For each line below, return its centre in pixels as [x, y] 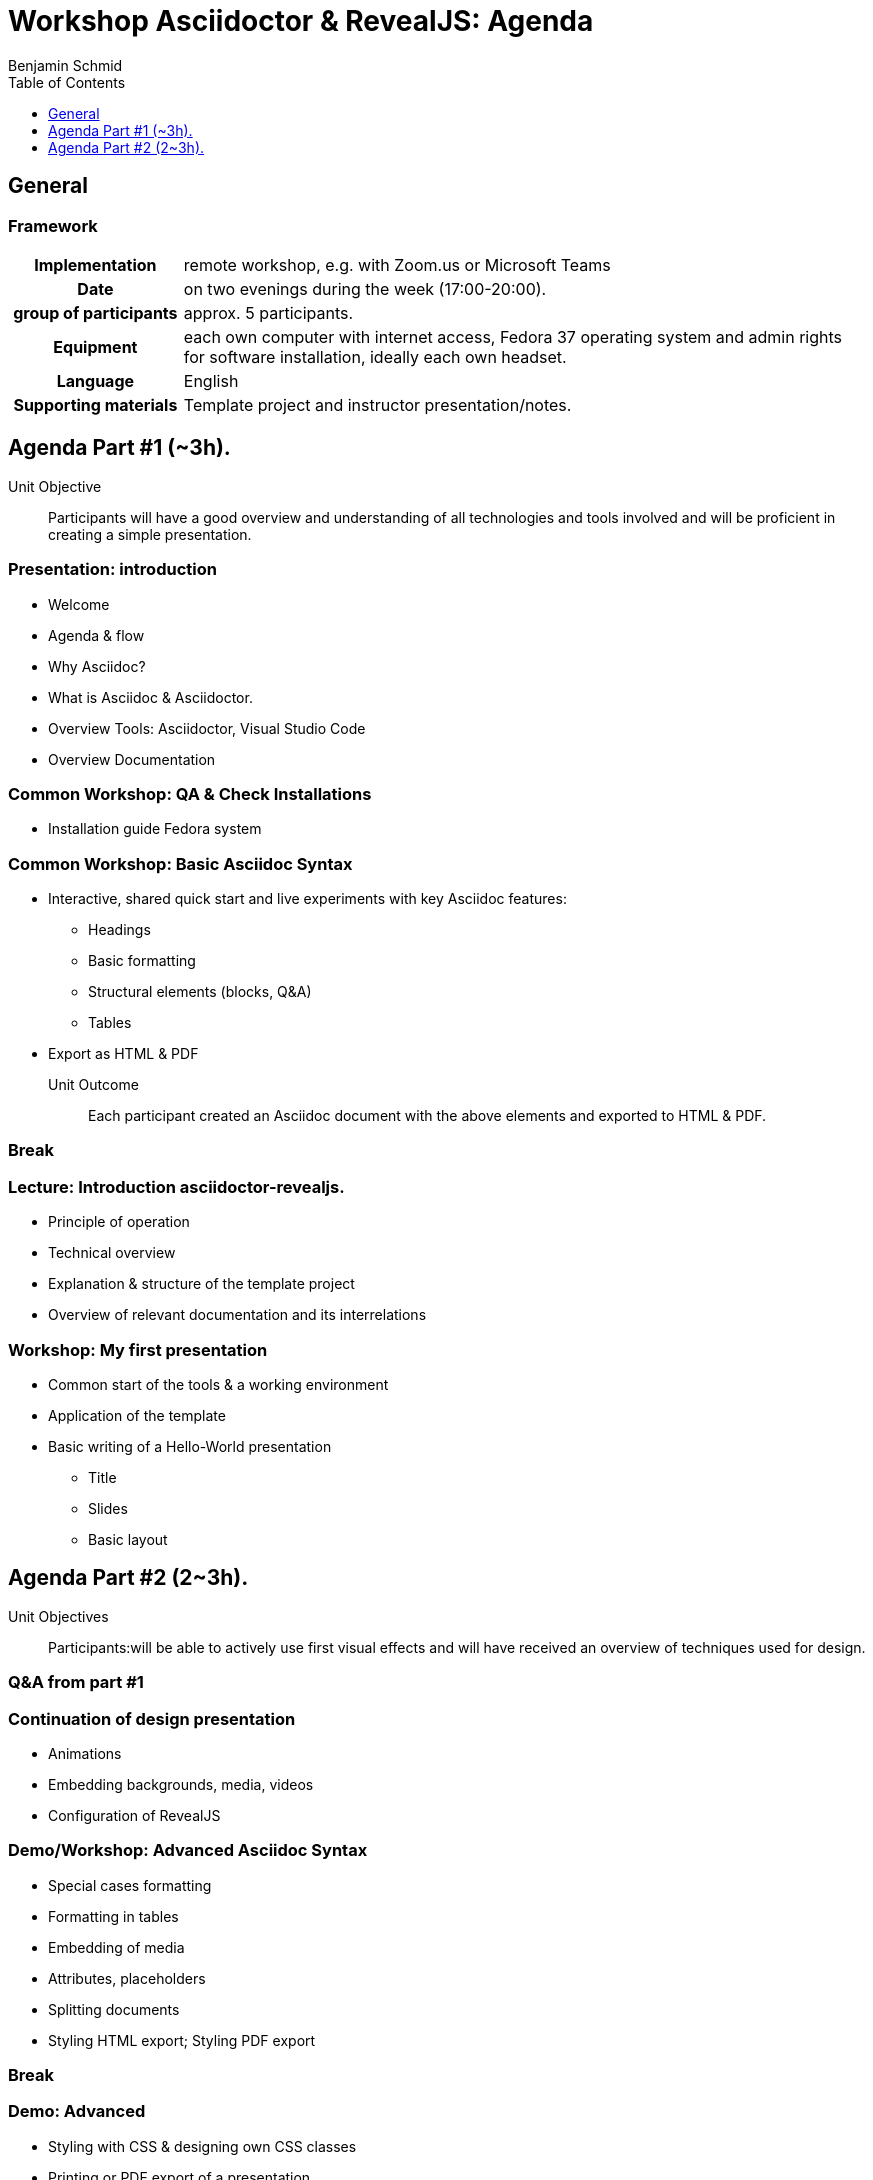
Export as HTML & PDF [123, 1054]
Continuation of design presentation [152, 1718]
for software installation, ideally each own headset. [375, 356]
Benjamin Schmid [65, 65]
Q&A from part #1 [76, 1682]
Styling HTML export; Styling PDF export [182, 2040]
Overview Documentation [132, 759]
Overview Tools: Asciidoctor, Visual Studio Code [207, 728]
